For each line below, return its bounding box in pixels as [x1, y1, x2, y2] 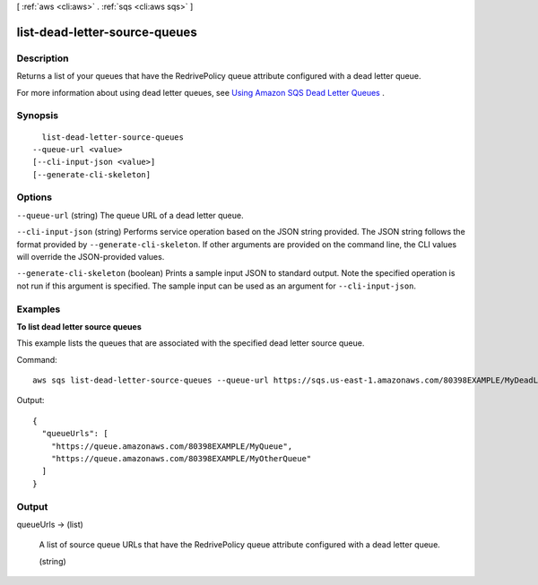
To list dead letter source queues [16, 321, 143, 331]
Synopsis [16, 109, 58, 122]
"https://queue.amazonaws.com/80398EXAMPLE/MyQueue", [50, 441, 293, 452]
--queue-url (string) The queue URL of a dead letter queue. [16, 210, 244, 220]
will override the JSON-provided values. [16, 251, 165, 262]
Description [16, 52, 69, 65]
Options [16, 191, 53, 203]
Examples [16, 303, 61, 315]
